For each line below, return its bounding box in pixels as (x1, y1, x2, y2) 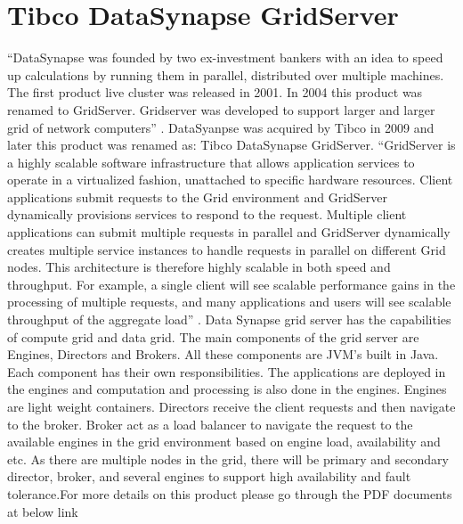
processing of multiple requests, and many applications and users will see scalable (7, 292, 451, 311)
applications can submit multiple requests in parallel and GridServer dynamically (7, 223, 451, 242)
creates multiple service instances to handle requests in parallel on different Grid (7, 240, 446, 258)
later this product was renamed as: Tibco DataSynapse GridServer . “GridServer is (7, 135, 456, 154)
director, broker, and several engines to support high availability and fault (7, 467, 411, 486)
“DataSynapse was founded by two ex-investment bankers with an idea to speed (7, 48, 443, 67)
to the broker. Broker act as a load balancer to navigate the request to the (7, 414, 413, 433)
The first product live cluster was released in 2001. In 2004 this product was (7, 83, 423, 102)
